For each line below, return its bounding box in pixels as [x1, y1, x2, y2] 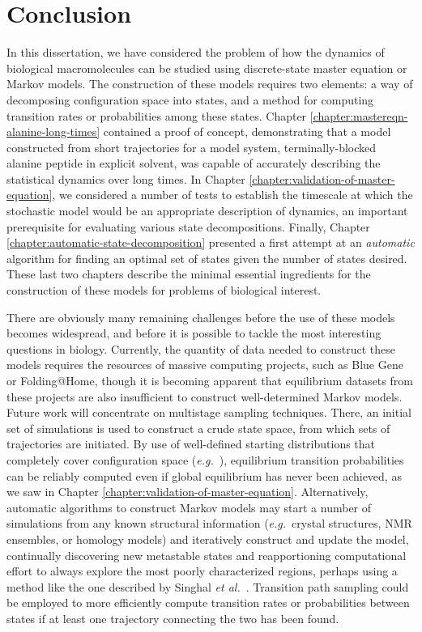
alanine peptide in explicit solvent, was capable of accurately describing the [6, 155, 381, 172]
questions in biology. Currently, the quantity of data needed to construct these [6, 340, 395, 357]
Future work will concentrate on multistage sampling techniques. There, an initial [6, 404, 411, 421]
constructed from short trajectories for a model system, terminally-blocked [6, 138, 377, 155]
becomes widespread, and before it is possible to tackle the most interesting [6, 324, 382, 341]
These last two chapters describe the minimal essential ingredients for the [6, 265, 371, 282]
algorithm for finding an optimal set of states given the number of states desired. [6, 249, 407, 266]
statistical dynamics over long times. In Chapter [6, 170, 245, 187]
